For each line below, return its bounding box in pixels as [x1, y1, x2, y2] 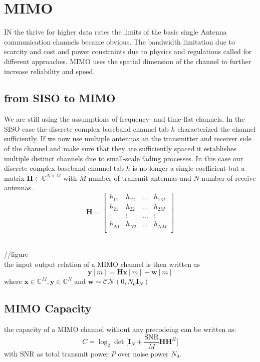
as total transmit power [37, 348, 109, 358]
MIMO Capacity [4, 300, 92, 316]
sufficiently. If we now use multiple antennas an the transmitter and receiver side [4, 133, 252, 144]
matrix [4, 172, 25, 183]
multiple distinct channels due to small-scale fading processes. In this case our [4, 153, 243, 163]
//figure [4, 249, 29, 259]
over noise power [118, 348, 169, 358]
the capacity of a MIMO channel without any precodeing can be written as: [4, 324, 236, 334]
